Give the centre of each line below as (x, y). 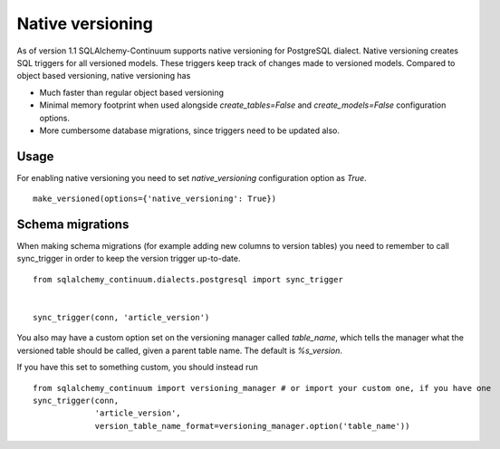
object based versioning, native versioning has (104, 76)
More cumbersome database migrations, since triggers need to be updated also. (189, 130)
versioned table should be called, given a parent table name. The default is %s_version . (180, 350)
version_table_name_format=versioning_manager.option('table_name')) (252, 426)
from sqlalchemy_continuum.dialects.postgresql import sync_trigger (188, 279)
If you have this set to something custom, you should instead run (137, 368)
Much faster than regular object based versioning (132, 92)
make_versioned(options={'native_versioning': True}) (154, 199)
